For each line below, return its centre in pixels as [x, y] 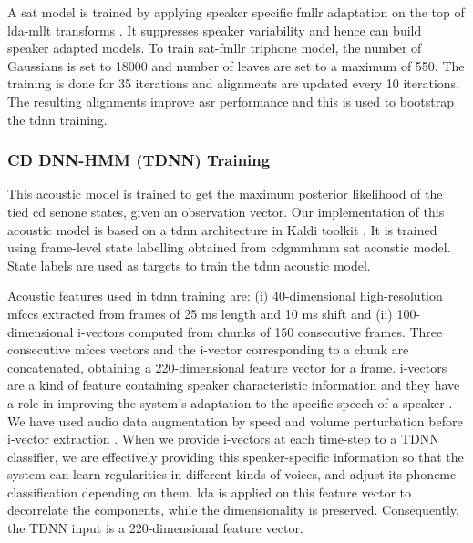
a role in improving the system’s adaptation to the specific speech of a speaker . [230, 402]
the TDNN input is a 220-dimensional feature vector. [155, 528]
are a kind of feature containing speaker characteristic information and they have [234, 385]
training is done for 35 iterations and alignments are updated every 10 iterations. [234, 83]
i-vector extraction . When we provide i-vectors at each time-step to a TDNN [223, 439]
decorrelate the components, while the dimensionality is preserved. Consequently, [233, 510]
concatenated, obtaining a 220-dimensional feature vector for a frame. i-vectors [227, 367]
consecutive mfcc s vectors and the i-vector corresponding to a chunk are [208, 349]
